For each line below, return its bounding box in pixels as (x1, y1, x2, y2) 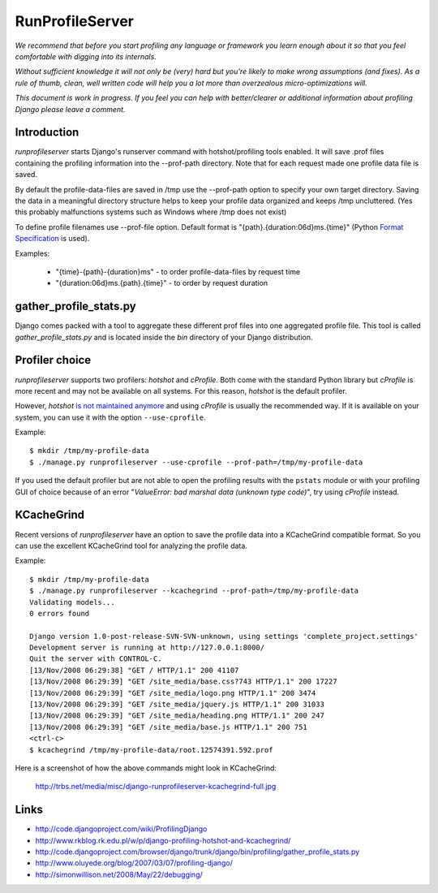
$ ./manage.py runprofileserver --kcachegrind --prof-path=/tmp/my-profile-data (29, 586, 359, 596)
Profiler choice (15, 353, 92, 367)
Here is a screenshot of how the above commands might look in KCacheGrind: (15, 763, 277, 773)
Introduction (15, 126, 79, 140)
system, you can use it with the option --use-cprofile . (15, 412, 206, 422)
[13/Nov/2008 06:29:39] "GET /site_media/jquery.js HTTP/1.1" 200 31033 (29, 700, 324, 710)
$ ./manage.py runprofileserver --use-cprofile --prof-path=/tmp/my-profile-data (29, 457, 363, 467)
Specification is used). (15, 234, 90, 244)
